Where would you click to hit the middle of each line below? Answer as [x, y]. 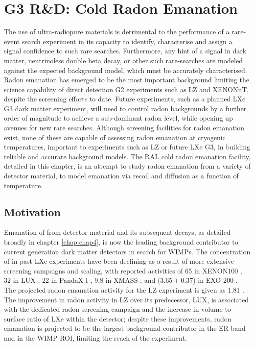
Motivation [32, 211]
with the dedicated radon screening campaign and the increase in [102, 309]
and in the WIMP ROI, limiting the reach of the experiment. [95, 337]
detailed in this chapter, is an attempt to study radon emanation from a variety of [127, 166]
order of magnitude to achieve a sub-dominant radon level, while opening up [118, 118]
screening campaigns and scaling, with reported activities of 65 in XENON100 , [123, 270]
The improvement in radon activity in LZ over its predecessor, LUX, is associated [126, 299]
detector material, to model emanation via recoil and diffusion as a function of [121, 176]
